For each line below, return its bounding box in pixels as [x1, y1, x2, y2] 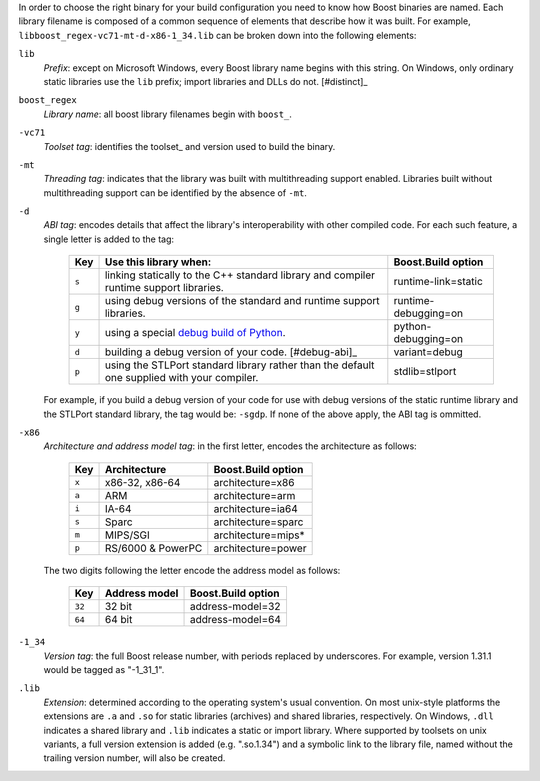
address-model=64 [189, 613, 282, 627]
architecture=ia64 [213, 501, 299, 515]
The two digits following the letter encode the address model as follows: [43, 564, 341, 576]
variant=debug [393, 345, 464, 359]
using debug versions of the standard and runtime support [104, 294, 380, 308]
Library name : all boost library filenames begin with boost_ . [43, 108, 292, 120]
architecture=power [213, 541, 307, 555]
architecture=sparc [213, 515, 304, 529]
